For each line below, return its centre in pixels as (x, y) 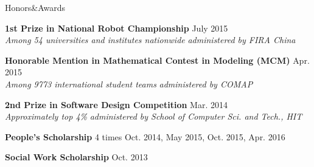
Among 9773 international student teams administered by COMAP (129, 83)
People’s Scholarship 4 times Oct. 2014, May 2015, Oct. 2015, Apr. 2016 (145, 136)
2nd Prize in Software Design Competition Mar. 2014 (116, 104)
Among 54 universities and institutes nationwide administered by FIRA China (150, 40)
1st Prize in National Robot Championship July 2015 (117, 28)
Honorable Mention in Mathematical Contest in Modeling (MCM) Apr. (157, 60)
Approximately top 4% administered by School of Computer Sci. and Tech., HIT (154, 116)
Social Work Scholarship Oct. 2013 (76, 157)
